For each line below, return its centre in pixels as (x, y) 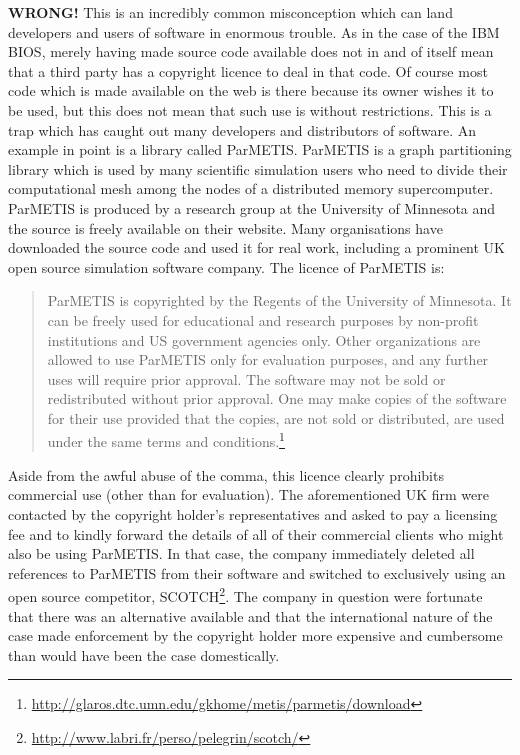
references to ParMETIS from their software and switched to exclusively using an (257, 572)
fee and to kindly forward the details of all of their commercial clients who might (256, 533)
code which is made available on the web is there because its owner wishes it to (251, 90)
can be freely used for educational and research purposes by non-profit (263, 319)
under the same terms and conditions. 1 (166, 440)
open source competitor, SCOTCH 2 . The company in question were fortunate (245, 594)
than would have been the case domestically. (144, 654)
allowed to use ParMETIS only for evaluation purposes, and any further (268, 359)
